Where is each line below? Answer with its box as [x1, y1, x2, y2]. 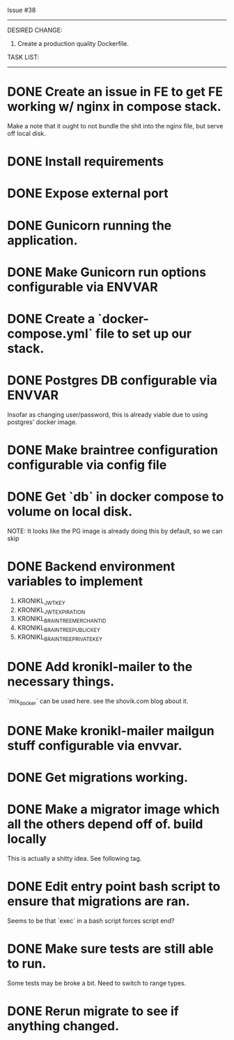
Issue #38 [7, 6, 36, 14]
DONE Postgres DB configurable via [7, 372, 217, 389]
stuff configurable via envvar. [7, 737, 182, 753]
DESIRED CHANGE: [7, 26, 63, 34]
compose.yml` [7, 326, 93, 341]
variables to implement [7, 573, 143, 589]
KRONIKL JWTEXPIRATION [17, 605, 86, 616]
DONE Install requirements [7, 153, 164, 169]
